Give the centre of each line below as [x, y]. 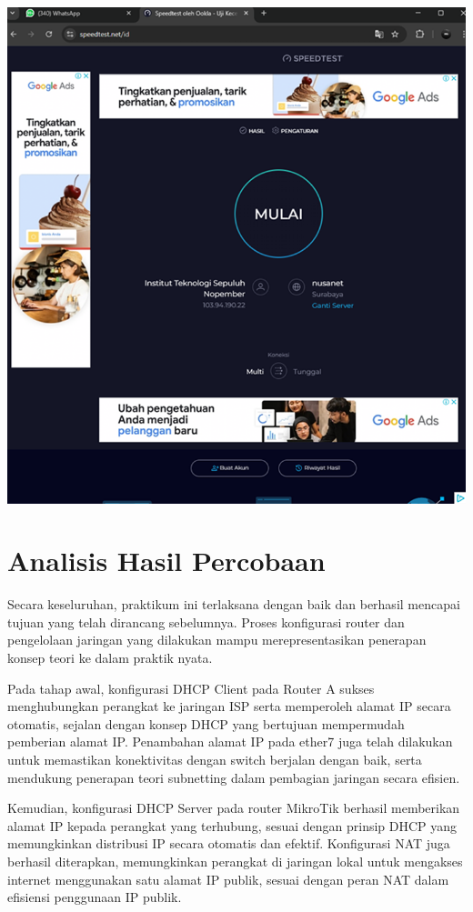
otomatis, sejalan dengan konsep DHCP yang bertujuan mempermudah [206, 723]
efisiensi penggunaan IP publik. [95, 897]
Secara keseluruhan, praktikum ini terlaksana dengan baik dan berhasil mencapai [234, 604]
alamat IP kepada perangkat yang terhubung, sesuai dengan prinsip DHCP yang [232, 825]
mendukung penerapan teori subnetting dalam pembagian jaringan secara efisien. [234, 777]
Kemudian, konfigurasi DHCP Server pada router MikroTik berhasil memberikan [234, 808]
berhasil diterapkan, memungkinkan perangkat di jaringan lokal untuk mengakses [235, 861]
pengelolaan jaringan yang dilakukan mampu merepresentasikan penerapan [217, 640]
